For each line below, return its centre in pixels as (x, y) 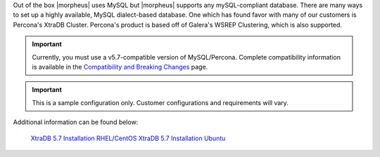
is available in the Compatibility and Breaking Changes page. (120, 67)
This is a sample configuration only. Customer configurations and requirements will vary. (160, 102)
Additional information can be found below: (76, 122)
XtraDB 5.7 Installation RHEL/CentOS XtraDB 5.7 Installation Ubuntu (128, 138)
